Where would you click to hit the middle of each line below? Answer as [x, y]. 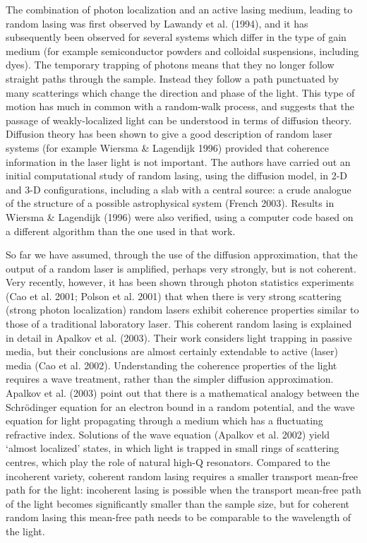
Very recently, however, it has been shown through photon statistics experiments [180, 282]
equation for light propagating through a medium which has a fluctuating [164, 420]
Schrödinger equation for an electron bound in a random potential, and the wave [180, 406]
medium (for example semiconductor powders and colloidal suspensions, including [182, 50]
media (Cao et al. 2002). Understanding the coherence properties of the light [172, 365]
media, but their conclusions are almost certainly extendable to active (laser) [172, 351]
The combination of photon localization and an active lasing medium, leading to [179, 9]
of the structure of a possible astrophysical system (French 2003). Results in [170, 203]
